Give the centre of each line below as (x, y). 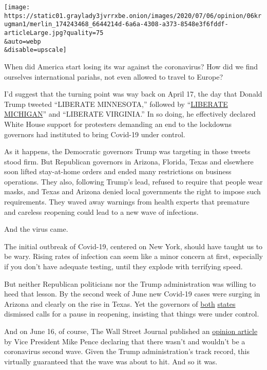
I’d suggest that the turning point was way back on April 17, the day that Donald (133, 94)
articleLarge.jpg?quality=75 (54, 33)
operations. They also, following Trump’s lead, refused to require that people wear (133, 181)
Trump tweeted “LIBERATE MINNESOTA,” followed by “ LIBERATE (116, 104)
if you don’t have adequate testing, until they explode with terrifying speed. (123, 266)
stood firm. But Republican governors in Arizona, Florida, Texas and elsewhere (129, 161)
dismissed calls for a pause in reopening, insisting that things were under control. (132, 314)
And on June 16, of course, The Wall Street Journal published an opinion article (131, 331)
